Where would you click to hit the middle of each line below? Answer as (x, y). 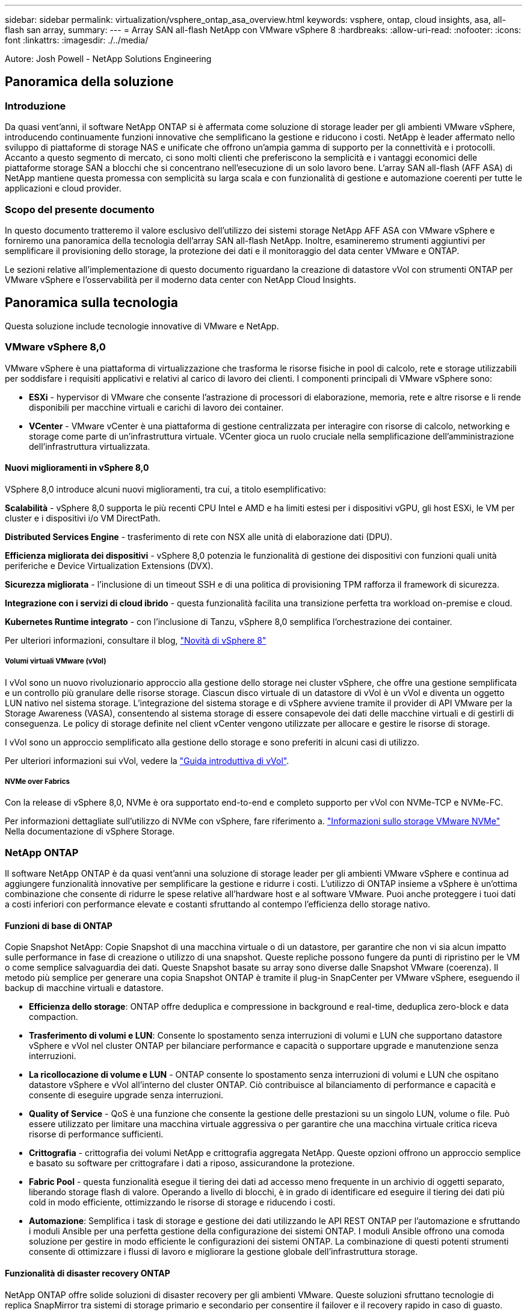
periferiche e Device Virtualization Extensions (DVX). (109, 565)
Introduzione (35, 106)
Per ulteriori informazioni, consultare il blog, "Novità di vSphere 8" (136, 640)
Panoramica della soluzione (89, 82)
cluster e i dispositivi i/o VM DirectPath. (83, 518)
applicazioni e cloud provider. (63, 188)
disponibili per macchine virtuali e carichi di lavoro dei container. (156, 407)
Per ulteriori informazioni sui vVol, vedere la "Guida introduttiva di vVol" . (147, 760)
